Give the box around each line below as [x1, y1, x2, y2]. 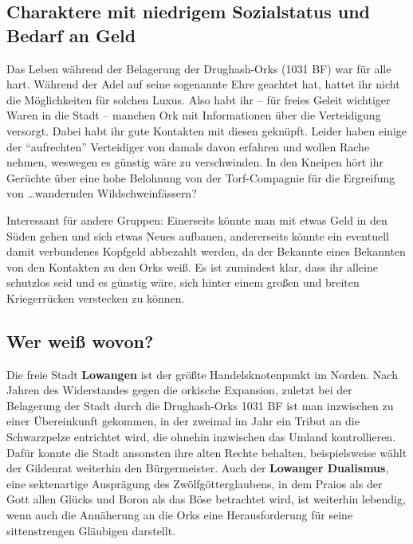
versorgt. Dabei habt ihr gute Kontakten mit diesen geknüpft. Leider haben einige [6, 122, 407, 139]
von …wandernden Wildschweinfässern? [6, 185, 197, 202]
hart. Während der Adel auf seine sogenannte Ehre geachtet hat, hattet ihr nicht [6, 76, 400, 92]
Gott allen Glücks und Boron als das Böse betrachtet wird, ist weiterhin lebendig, [6, 491, 406, 507]
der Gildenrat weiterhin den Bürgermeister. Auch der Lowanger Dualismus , [6, 460, 389, 476]
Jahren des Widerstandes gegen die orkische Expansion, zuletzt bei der [6, 382, 352, 398]
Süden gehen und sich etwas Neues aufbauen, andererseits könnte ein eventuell [6, 227, 389, 244]
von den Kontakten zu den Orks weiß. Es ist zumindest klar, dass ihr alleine [6, 258, 378, 275]
